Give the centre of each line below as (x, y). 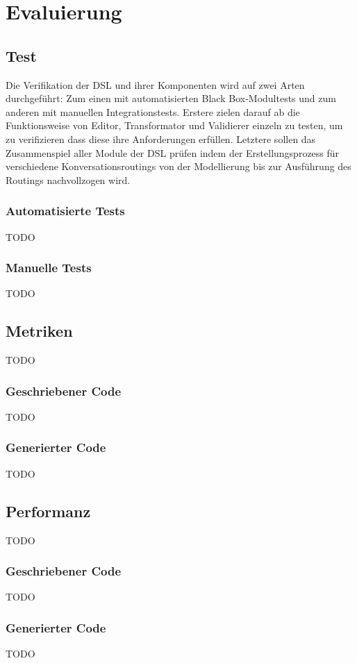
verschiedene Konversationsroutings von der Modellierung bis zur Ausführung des (178, 166)
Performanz (48, 511)
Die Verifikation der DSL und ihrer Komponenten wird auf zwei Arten (155, 84)
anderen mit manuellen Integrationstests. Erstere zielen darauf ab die (153, 111)
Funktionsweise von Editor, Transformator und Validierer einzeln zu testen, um (174, 125)
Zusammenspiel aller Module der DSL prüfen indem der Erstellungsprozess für (173, 152)
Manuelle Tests (49, 268)
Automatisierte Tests (65, 211)
